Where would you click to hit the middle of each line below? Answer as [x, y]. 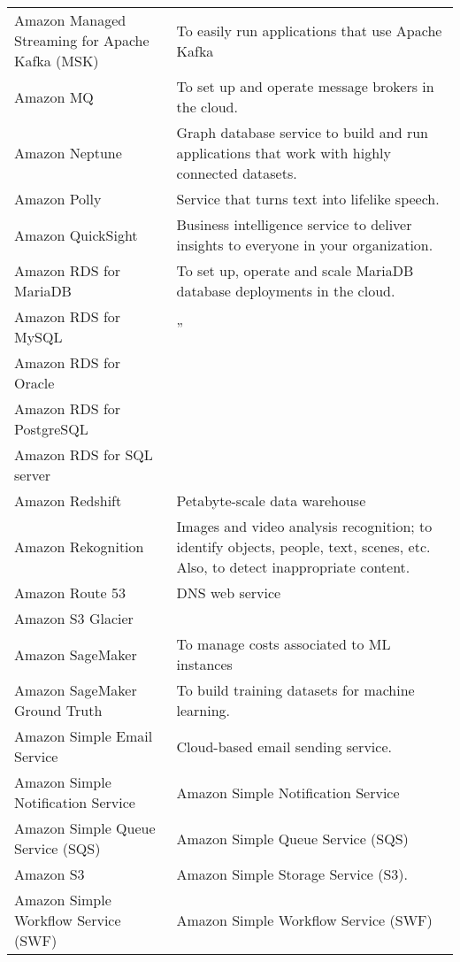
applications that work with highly [284, 153]
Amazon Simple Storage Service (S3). [292, 874]
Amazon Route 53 [70, 593]
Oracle [34, 383]
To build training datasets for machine [295, 690]
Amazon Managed [70, 20]
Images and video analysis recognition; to [304, 526]
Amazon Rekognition [79, 546]
